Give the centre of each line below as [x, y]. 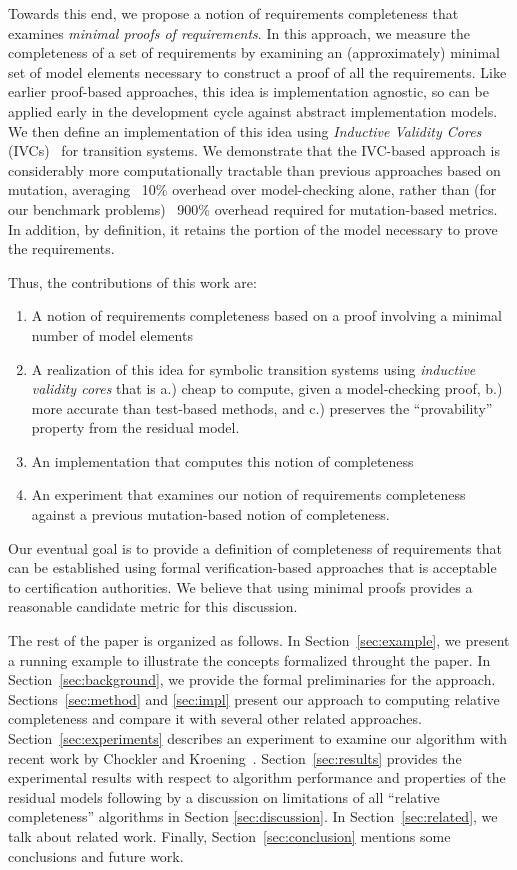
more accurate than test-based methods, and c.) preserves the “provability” [262, 407]
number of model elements [112, 334]
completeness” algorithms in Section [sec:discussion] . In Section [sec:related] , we [253, 816]
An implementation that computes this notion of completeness [222, 460]
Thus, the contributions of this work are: [132, 281]
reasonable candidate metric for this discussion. [153, 606]
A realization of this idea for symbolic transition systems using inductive [253, 368]
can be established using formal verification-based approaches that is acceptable [252, 567]
